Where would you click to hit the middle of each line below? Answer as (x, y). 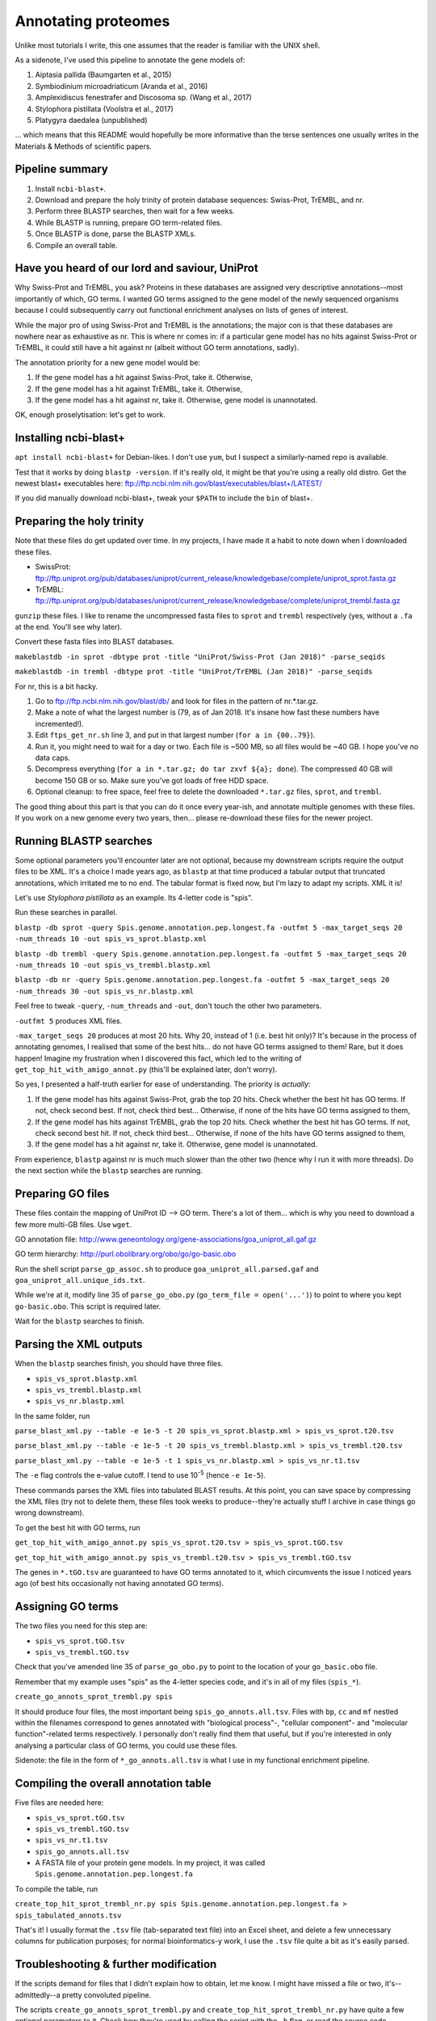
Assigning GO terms (67, 1607)
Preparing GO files (62, 1194)
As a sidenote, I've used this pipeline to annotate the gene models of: (130, 60)
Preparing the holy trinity (80, 521)
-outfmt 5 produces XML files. (69, 1021)
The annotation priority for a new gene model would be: (108, 362)
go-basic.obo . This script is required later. (88, 1306)
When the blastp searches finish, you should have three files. (119, 1364)
